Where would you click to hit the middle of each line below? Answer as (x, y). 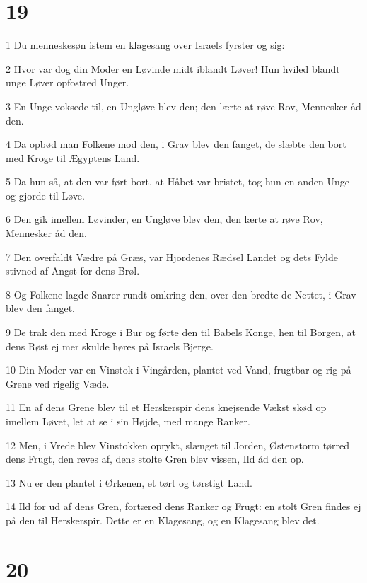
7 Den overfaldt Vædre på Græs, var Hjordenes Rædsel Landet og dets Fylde (172, 256)
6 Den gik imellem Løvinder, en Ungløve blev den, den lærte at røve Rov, (164, 219)
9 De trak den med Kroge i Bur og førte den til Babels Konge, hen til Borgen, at (181, 332)
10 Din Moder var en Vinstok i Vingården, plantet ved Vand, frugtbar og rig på (179, 370)
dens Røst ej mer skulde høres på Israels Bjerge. (110, 346)
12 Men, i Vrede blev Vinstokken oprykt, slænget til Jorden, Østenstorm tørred (178, 445)
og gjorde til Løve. (45, 195)
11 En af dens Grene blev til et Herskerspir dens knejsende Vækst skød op (166, 407)
